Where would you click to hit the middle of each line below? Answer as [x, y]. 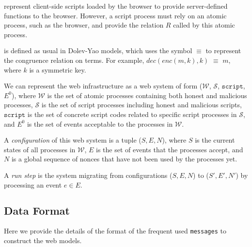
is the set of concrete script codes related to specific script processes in [132, 114]
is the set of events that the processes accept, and [170, 149]
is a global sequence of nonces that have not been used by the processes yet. [124, 159]
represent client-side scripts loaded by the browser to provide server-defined [116, 6]
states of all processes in [40, 149]
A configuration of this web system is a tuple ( [73, 140]
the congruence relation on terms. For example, [74, 60]
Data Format [37, 211]
